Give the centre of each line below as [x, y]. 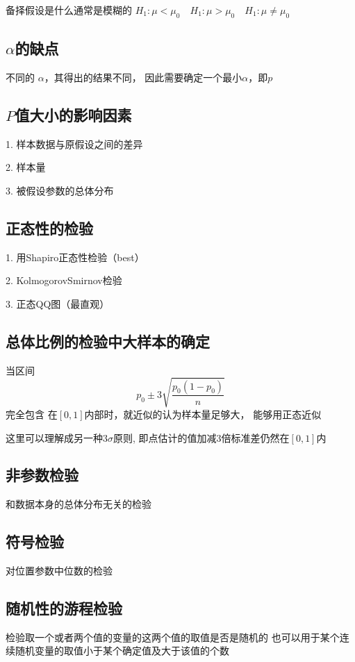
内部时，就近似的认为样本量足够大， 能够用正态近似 [203, 414]
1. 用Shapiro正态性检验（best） [75, 257]
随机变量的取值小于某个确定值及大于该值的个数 [122, 651]
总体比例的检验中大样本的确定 [108, 341]
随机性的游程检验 [64, 608]
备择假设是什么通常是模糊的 [69, 10]
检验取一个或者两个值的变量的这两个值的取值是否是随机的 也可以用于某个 [173, 637]
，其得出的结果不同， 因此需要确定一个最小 [143, 77]
